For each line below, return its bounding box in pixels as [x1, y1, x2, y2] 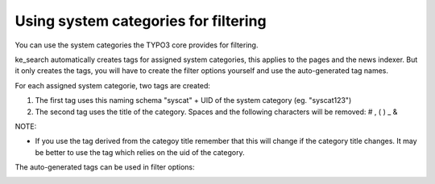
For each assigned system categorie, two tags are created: [14, 80, 211, 90]
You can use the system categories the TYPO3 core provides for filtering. [14, 40, 259, 50]
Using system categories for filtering [14, 12, 267, 30]
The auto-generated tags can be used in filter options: [14, 162, 195, 172]
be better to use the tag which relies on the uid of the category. [35, 147, 245, 157]
